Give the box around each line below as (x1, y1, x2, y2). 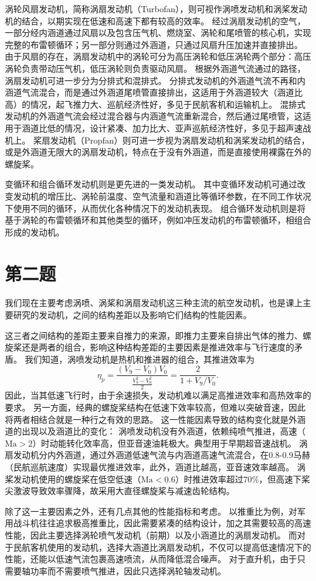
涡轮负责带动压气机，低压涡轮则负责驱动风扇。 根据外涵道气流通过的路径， (5, 61, 306, 74)
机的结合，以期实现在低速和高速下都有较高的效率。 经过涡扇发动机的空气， (5, 14, 306, 27)
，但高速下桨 (259, 472, 311, 485)
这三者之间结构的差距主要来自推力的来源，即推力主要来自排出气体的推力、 (5, 329, 303, 341)
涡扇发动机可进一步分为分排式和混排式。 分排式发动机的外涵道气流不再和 (5, 74, 297, 86)
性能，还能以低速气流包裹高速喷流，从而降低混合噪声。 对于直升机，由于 (5, 552, 297, 565)
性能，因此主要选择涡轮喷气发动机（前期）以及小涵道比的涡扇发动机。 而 (5, 528, 297, 541)
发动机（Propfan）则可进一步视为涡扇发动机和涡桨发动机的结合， (50, 133, 310, 146)
